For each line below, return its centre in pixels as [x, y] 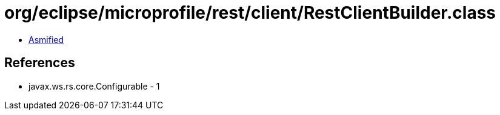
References [40, 63]
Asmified [46, 39]
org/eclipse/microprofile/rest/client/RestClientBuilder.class [250, 13]
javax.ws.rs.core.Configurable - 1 [94, 86]
